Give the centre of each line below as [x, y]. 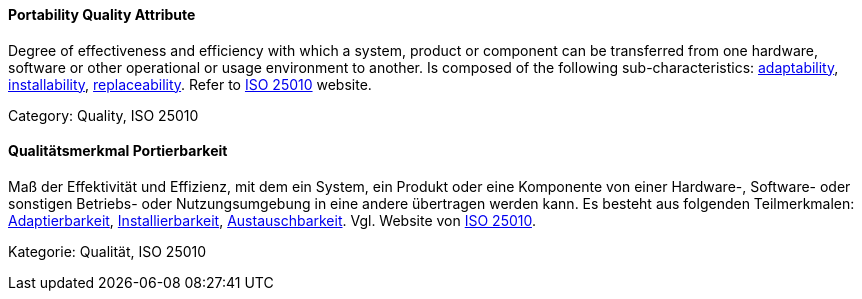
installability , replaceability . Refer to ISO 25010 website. [190, 84]
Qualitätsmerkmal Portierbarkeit [118, 151]
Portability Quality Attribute [102, 14]
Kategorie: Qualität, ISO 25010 [107, 251]
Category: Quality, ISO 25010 [103, 115]
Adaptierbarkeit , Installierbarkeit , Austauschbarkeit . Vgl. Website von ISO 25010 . [272, 220]
